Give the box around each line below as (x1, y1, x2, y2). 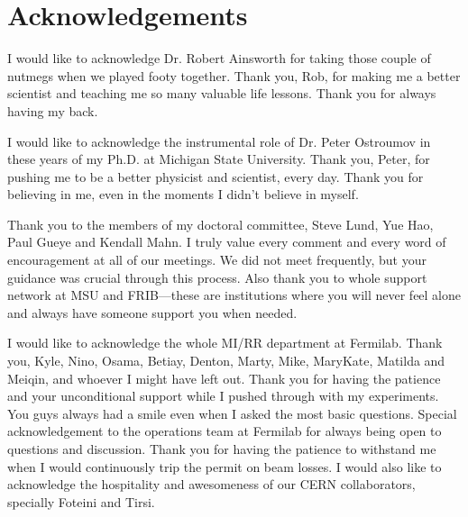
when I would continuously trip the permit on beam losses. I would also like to (7, 457, 442, 476)
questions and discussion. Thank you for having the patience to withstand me (7, 440, 436, 458)
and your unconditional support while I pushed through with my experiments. (7, 386, 439, 405)
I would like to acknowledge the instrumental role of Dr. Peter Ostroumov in (7, 132, 431, 150)
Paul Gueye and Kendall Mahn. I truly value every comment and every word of (7, 232, 446, 251)
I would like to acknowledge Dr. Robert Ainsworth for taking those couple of (7, 49, 431, 68)
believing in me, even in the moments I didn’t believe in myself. (7, 185, 359, 204)
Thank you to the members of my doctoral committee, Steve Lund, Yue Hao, (7, 214, 434, 233)
